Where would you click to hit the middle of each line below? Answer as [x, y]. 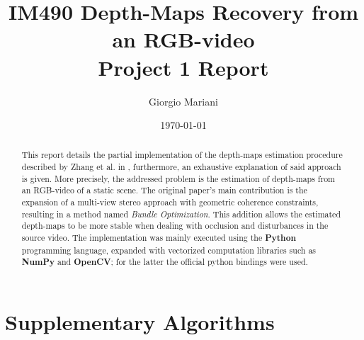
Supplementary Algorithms [140, 322]
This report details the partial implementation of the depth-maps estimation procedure [182, 155]
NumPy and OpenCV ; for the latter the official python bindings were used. [165, 262]
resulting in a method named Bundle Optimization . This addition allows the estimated [181, 214]
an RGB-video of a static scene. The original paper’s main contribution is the [164, 190]
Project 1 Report [183, 67]
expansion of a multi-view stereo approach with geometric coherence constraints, [170, 202]
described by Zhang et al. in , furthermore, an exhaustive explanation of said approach [181, 167]
